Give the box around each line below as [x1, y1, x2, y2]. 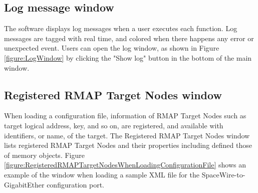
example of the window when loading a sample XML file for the [4, 169, 199, 179]
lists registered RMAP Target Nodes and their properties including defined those [4, 140, 252, 150]
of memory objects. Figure [4, 149, 85, 160]
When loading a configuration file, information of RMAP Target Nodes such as [4, 110, 246, 121]
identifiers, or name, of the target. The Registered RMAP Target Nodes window [4, 130, 250, 140]
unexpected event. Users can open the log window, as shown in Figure [4, 43, 219, 53]
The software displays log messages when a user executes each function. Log [4, 23, 237, 34]
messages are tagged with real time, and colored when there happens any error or [4, 33, 254, 43]
